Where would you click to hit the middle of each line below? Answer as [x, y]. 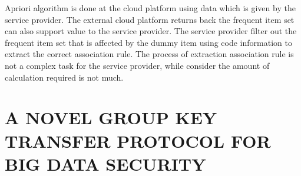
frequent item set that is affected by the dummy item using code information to [148, 42]
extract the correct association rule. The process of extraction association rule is [149, 54]
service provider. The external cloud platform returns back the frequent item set [150, 19]
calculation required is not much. [64, 77]
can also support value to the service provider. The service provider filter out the [151, 31]
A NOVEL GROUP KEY [111, 117]
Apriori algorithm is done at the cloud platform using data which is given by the [150, 8]
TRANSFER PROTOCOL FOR [138, 140]
